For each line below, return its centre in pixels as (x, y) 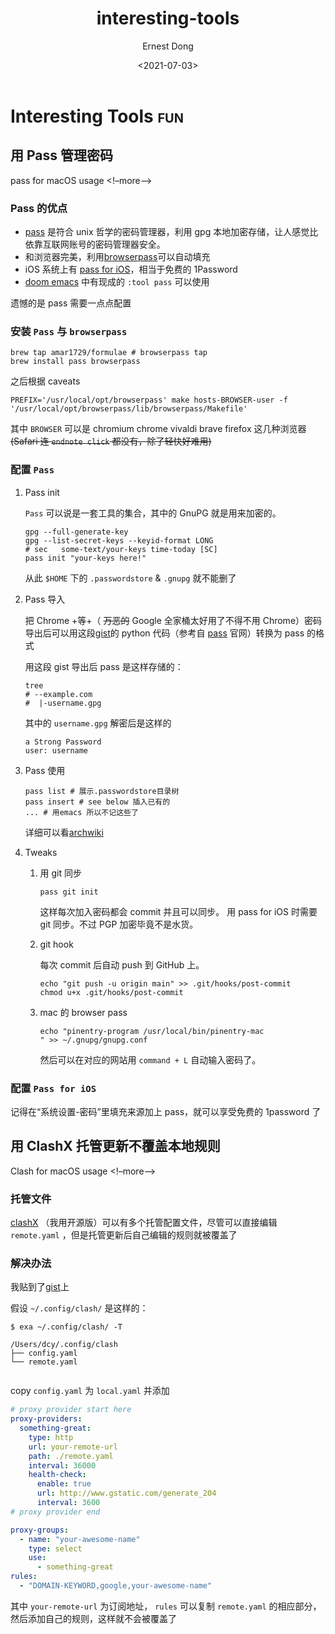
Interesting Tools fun (97, 116)
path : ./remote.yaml (71, 1456)
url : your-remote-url (73, 1447)
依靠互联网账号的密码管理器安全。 (95, 244)
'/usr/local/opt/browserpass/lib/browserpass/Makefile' (129, 409)
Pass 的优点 (39, 208)
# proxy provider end (55, 1512)
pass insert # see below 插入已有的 (97, 802)
